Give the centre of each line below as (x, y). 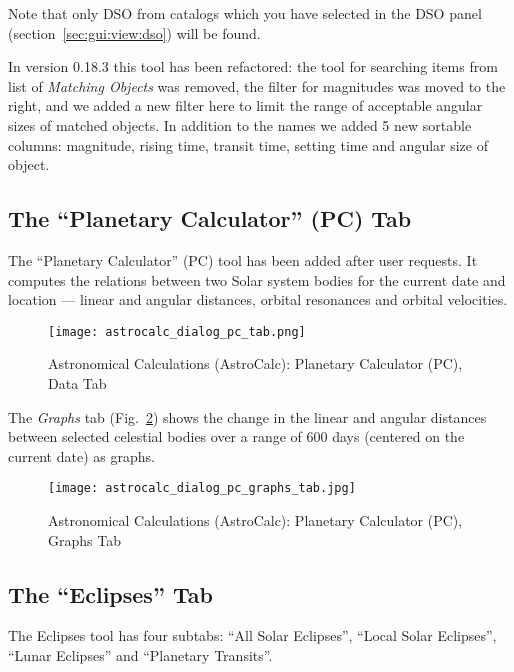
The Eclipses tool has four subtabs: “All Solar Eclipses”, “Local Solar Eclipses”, (252, 635)
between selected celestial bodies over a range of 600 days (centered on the (236, 436)
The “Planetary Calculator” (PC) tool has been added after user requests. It (243, 259)
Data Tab (77, 382)
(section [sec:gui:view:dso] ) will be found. (134, 32)
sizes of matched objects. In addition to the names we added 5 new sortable (240, 124)
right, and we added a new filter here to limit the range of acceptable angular (245, 105)
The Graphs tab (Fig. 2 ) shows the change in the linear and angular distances (247, 416)
